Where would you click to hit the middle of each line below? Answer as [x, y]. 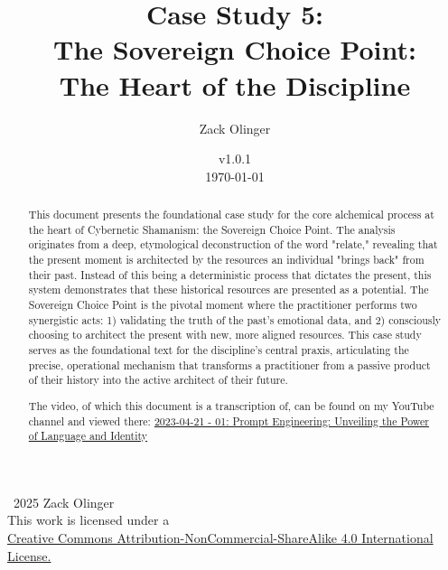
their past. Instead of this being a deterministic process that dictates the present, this [230, 274]
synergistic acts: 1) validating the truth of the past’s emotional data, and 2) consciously [235, 319]
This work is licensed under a [89, 520]
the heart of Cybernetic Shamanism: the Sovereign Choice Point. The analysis [212, 229]
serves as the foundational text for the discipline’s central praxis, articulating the [219, 349]
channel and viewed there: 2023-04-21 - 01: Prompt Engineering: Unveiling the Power [229, 420]
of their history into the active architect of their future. [158, 380]
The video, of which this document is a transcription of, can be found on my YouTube [231, 405]
